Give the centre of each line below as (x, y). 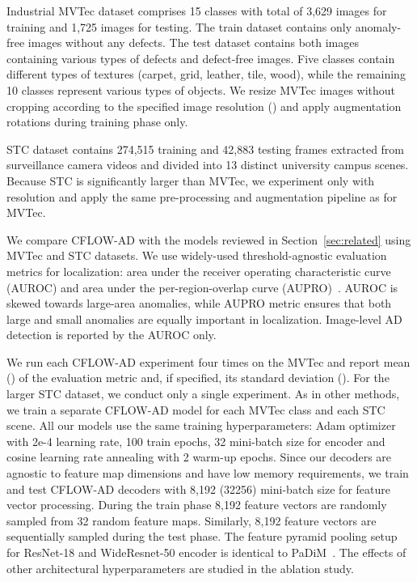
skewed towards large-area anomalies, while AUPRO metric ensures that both (199, 303)
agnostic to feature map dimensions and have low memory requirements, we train (208, 473)
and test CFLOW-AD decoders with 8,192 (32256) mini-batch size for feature (198, 489)
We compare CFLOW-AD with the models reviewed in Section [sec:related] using (209, 239)
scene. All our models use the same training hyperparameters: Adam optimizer (201, 425)
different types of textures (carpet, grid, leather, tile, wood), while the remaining (206, 74)
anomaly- (378, 26)
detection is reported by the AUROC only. (112, 335)
